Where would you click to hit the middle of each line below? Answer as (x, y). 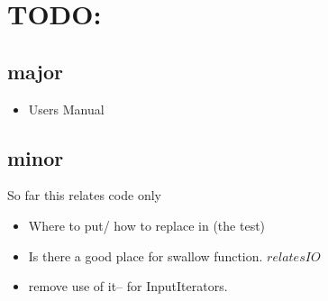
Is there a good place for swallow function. (146, 255)
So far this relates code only (84, 195)
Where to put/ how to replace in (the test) (147, 225)
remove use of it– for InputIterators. (128, 286)
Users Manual (66, 109)
